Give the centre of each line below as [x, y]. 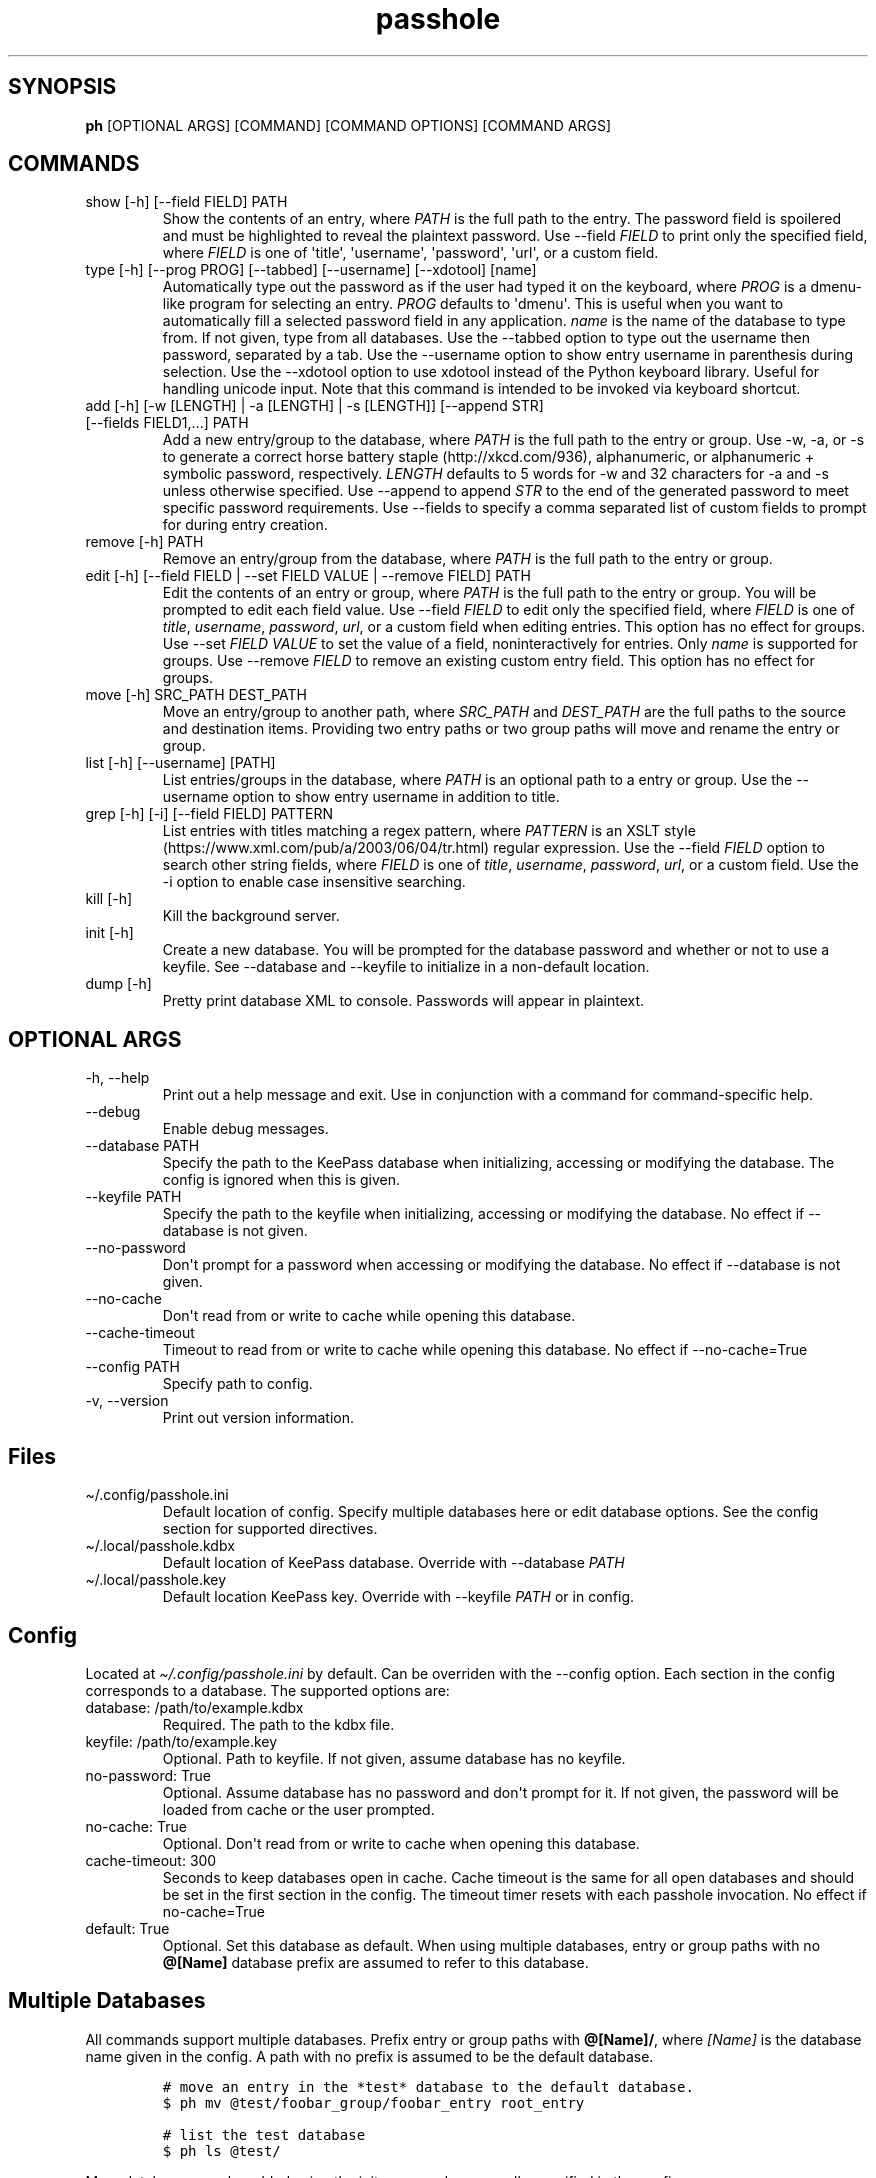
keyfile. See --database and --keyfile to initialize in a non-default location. [406, 967]
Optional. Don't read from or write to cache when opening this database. [401, 1843]
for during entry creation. [245, 525]
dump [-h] [118, 984]
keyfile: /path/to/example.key [181, 1741]
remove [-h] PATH [144, 542]
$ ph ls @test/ [221, 2150]
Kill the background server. [251, 916]
